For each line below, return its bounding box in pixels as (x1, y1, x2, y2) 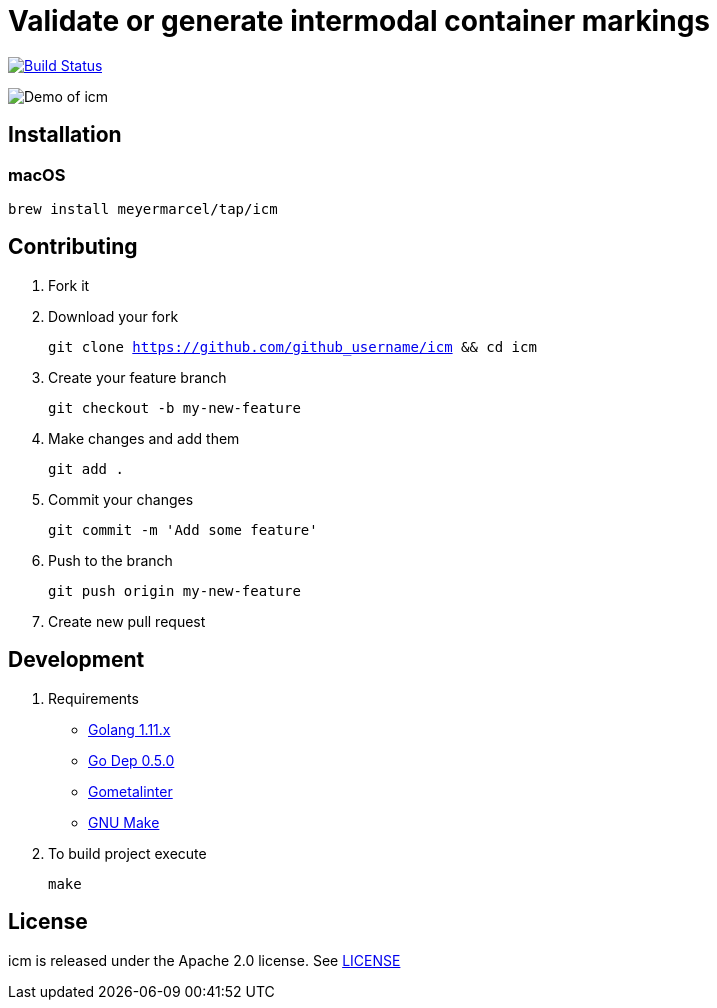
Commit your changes (48, 490, 194, 508)
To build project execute (48, 844, 207, 862)
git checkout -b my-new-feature (48, 399, 301, 416)
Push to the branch (48, 551, 173, 569)
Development (8, 647, 145, 673)
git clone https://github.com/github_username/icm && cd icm (48, 338, 537, 355)
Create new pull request (48, 612, 206, 630)
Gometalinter (88, 782, 173, 800)
